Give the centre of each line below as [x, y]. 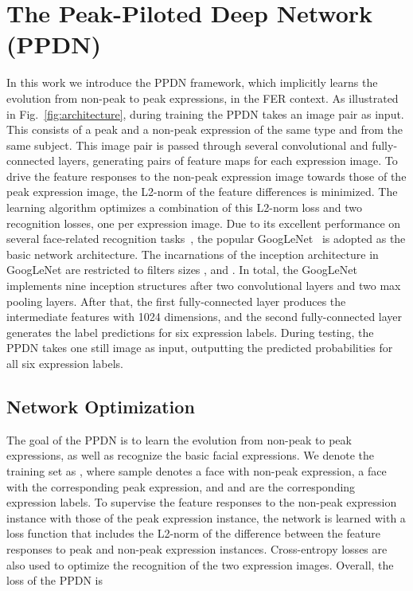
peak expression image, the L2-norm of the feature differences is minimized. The [202, 192]
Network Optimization [101, 406]
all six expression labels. [65, 363]
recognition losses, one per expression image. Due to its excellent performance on [204, 223]
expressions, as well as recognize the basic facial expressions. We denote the [190, 455]
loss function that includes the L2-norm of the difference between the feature [193, 533]
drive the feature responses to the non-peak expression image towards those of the [206, 176]
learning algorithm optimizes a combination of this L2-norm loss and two [185, 207]
